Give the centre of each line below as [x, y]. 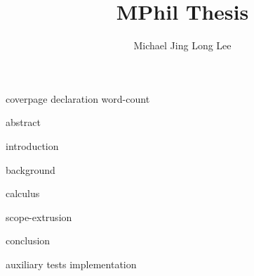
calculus [23, 193]
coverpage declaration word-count [78, 98]
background [31, 169]
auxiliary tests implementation [71, 264]
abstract [23, 122]
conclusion [28, 240]
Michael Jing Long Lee [182, 45]
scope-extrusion [39, 217]
